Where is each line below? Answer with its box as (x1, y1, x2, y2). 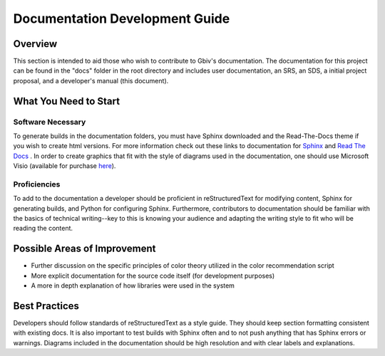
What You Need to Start (13, 95, 120, 107)
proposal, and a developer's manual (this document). (13, 76, 169, 85)
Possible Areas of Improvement (13, 243, 156, 255)
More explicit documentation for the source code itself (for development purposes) (31, 271, 275, 280)
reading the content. (13, 224, 73, 233)
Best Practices (13, 300, 80, 312)
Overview (13, 38, 58, 50)
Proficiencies (13, 179, 61, 189)
